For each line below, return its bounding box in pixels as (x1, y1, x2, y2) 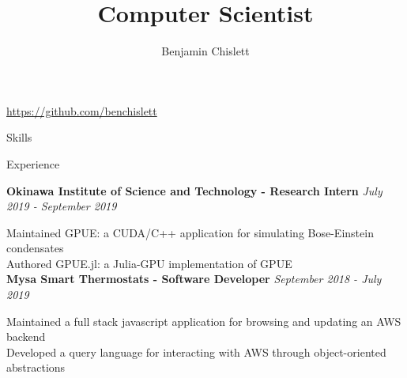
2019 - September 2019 (6, 198, 117, 214)
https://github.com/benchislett (6, 102, 157, 119)
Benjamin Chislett (161, 43, 250, 59)
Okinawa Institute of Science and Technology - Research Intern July (6, 182, 383, 198)
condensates (6, 240, 64, 256)
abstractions (6, 359, 66, 376)
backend (6, 328, 46, 345)
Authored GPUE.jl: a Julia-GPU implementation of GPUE (6, 255, 292, 271)
